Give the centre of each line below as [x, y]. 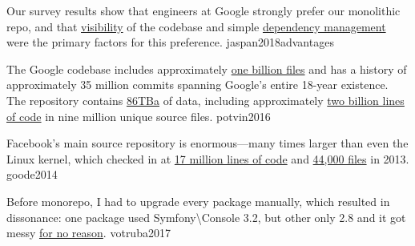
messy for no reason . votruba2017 [89, 233]
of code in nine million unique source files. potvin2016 [139, 116]
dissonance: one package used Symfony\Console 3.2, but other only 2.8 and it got [206, 217]
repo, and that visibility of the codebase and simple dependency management [196, 26]
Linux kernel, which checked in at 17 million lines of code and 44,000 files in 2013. [208, 158]
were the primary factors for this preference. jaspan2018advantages [170, 42]
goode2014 [32, 174]
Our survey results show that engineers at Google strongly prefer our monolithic [203, 10]
